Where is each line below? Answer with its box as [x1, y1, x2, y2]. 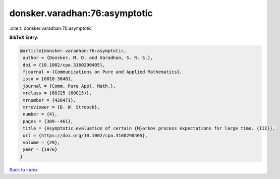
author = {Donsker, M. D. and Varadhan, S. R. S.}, [23, 55, 153, 61]
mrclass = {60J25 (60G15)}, [23, 90, 92, 96]
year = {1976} [23, 147, 58, 152]
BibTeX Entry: [9, 34, 39, 40]
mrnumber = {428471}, [23, 97, 76, 103]
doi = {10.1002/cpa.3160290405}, [23, 62, 105, 68]
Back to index [9, 166, 38, 172]
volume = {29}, [23, 140, 61, 145]
